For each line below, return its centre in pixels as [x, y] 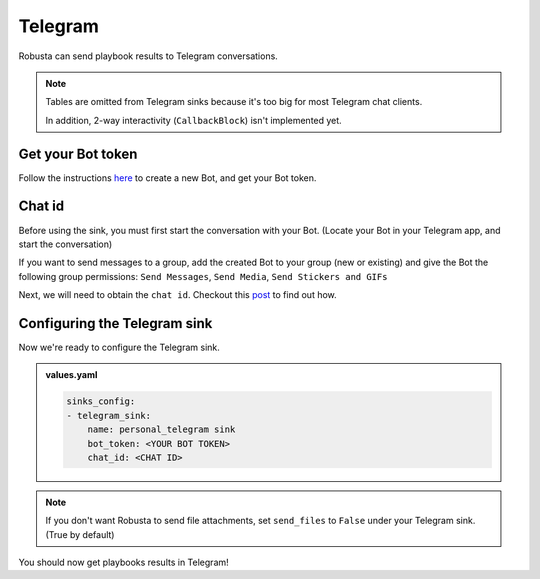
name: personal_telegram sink [161, 429]
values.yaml [71, 375]
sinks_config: [101, 401]
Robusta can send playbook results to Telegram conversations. [148, 56]
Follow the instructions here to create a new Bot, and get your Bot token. [167, 177]
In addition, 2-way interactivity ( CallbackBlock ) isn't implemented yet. [193, 120]
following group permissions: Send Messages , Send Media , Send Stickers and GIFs [203, 276]
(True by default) [80, 534]
